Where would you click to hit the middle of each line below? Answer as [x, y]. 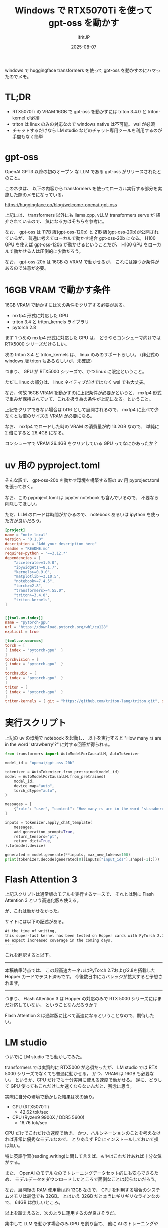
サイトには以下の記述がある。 [36, 921]
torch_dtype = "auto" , [35, 790]
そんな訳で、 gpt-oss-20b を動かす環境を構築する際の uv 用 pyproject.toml [82, 480]
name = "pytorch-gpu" [28, 623]
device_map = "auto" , [34, 786]
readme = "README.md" [28, 549]
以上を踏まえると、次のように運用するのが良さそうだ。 [62, 1213]
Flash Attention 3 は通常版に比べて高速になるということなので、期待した [80, 1016]
